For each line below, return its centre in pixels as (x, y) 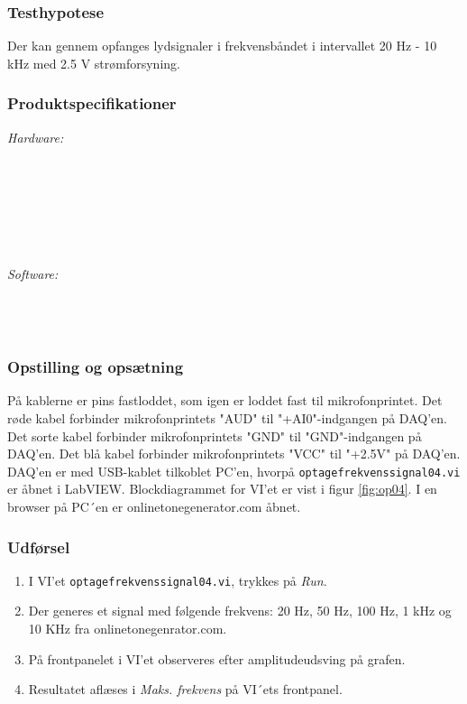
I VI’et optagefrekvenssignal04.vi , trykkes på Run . (178, 580)
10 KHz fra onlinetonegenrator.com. (128, 629)
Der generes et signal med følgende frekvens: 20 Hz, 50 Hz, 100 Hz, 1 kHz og (240, 611)
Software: (33, 273)
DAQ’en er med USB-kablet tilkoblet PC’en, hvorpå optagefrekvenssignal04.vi (234, 471)
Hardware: (36, 137)
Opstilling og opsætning (96, 367)
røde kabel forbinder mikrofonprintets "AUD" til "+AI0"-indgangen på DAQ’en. (227, 417)
